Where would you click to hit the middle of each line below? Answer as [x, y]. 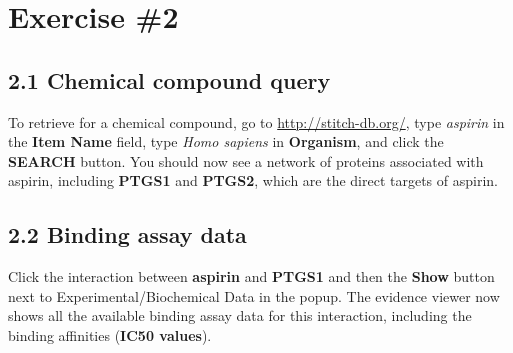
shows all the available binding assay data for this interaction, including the [240, 315]
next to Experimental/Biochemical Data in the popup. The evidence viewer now [254, 295]
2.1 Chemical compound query [169, 79]
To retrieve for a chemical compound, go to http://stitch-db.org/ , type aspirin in [256, 121]
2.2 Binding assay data [127, 234]
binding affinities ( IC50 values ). [110, 334]
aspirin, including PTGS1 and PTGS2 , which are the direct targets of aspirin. [253, 180]
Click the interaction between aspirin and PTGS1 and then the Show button [251, 276]
